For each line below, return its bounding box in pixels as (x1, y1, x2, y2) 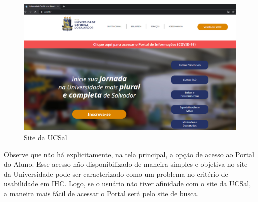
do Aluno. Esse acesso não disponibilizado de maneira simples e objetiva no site (4, 159, 248, 169)
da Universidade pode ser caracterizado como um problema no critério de (4, 168, 228, 179)
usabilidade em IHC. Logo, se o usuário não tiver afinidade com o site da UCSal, (4, 178, 251, 189)
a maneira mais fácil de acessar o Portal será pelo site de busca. (4, 188, 199, 198)
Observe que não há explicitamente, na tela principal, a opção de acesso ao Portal (4, 149, 255, 159)
